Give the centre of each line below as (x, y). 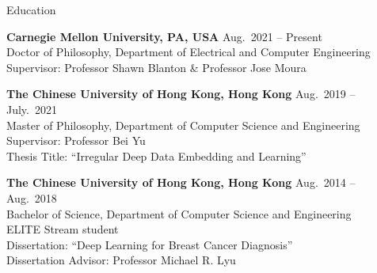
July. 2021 (32, 109)
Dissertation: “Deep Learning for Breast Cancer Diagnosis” (150, 244)
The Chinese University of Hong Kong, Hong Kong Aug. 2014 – (181, 182)
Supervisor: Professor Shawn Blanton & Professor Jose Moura (156, 67)
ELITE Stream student (63, 229)
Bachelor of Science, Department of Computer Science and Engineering (179, 213)
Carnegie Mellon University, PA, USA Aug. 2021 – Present (164, 36)
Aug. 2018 (32, 197)
